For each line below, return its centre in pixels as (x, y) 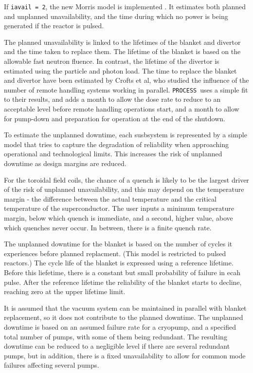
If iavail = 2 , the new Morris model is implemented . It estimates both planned (125, 6)
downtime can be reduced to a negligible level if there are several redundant (117, 346)
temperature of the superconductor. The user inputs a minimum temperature (119, 208)
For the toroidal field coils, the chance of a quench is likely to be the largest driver (126, 179)
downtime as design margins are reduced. (65, 163)
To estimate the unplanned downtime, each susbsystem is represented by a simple (126, 135)
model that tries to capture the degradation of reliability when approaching (116, 144)
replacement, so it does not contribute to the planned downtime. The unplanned (124, 317)
